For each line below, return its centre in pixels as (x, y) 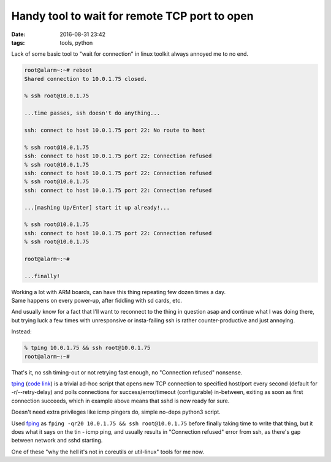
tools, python (76, 42)
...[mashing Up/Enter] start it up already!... (97, 207)
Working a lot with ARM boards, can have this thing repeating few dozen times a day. (119, 292)
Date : (18, 34)
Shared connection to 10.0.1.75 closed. (86, 79)
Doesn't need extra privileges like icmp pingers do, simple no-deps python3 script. (116, 412)
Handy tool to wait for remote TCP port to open (132, 16)
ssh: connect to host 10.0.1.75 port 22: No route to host (115, 131)
